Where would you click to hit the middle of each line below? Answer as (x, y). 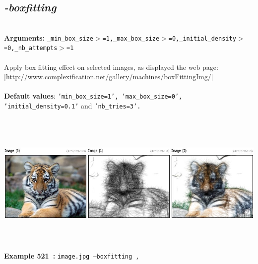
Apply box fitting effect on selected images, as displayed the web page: (111, 67)
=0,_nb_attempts (31, 48)
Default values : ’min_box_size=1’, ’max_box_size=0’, (93, 96)
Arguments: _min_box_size (49, 37)
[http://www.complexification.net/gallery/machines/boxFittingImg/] (109, 77)
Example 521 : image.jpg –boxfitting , (72, 255)
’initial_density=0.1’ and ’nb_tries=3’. (72, 106)
